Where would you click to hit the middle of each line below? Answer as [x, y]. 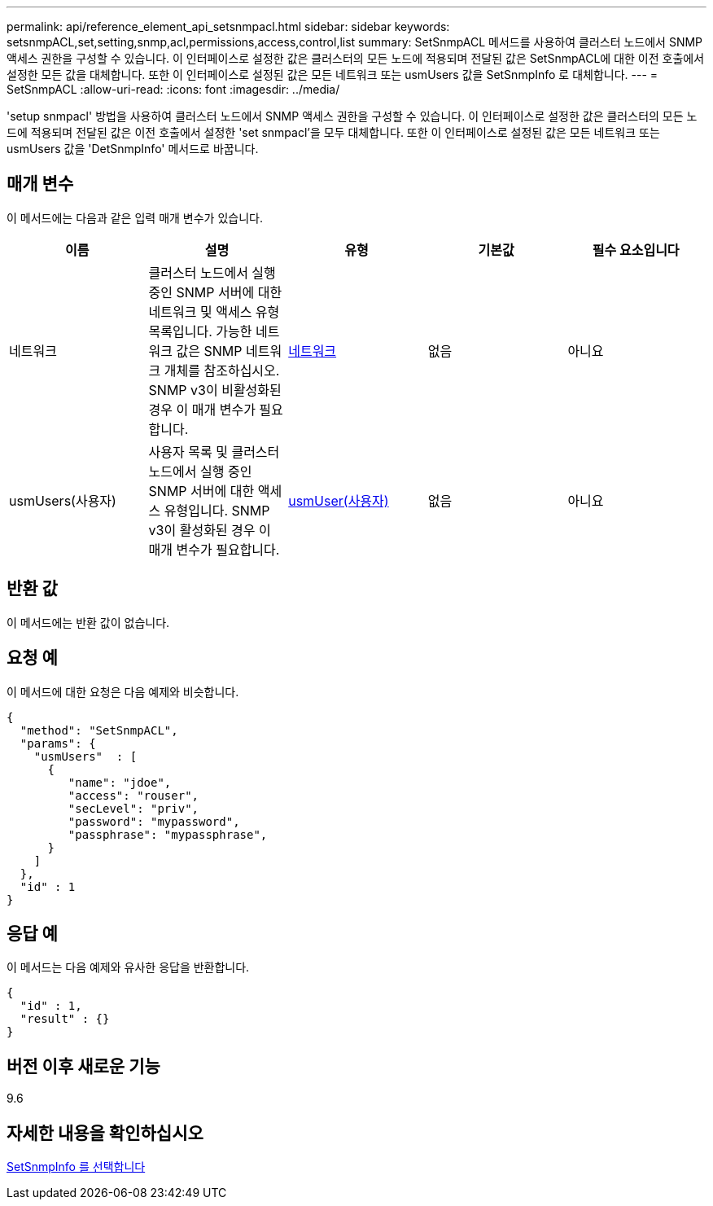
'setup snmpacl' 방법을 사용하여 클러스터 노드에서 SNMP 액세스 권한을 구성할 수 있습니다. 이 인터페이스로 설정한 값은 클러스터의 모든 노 [352, 116]
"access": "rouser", [133, 795]
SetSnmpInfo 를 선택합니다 [76, 1167]
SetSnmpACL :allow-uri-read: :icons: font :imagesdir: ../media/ [173, 89]
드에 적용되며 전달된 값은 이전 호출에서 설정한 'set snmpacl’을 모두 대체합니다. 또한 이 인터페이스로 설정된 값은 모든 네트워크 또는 [333, 132]
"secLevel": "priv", [133, 808]
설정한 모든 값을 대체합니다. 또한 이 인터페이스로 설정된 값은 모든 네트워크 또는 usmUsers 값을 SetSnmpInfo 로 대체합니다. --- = [332, 75]
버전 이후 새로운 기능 [83, 1066]
